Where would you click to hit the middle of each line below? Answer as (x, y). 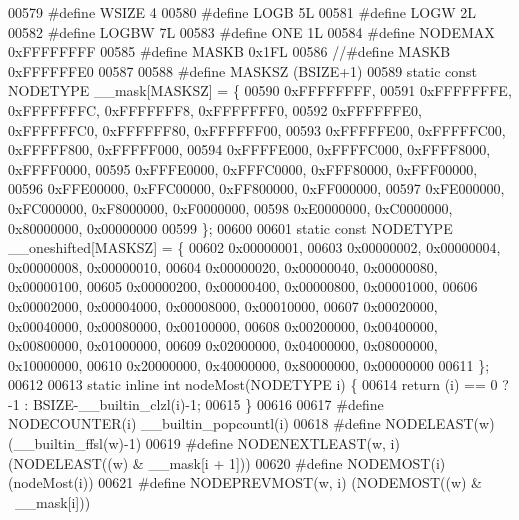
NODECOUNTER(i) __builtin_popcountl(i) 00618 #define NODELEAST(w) (251, 423)
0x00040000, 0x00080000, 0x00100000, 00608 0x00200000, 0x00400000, (223, 325)
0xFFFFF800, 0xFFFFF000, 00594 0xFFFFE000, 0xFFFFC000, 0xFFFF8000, (249, 149)
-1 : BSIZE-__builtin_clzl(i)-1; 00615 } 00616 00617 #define (196, 403)
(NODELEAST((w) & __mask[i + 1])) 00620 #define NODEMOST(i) (227, 462)
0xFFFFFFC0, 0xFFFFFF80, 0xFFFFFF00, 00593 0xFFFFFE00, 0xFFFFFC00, (257, 129)
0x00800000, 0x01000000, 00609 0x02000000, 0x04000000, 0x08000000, (223, 345)
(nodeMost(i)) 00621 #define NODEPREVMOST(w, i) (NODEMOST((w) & (245, 482)
